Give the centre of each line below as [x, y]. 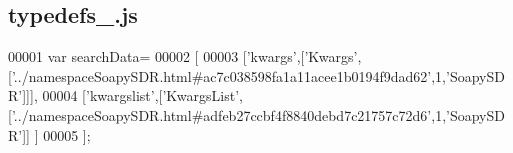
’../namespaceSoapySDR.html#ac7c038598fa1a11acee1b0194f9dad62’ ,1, [229, 75]
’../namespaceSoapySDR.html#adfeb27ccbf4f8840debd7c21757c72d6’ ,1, [229, 114]
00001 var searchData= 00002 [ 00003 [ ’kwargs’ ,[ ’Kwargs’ [183, 56]
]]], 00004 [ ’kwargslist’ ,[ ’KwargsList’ [131, 95]
